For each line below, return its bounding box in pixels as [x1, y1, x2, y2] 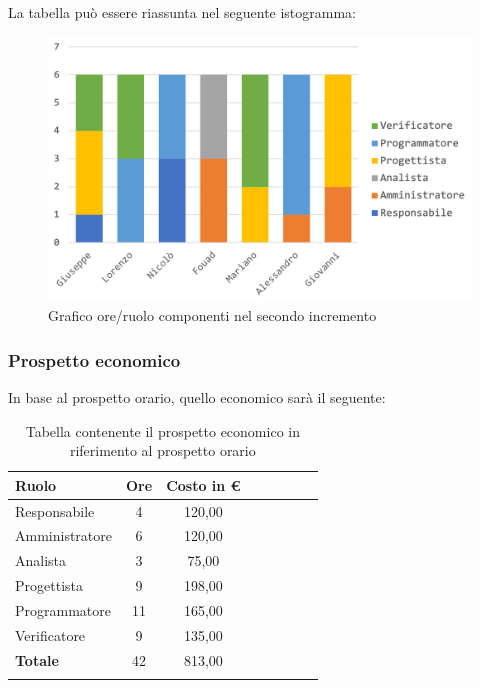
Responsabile [15, 500, 95, 521]
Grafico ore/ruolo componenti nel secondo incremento [48, 305, 377, 326]
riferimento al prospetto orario [69, 440, 256, 461]
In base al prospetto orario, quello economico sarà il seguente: [8, 387, 386, 407]
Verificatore [15, 624, 86, 645]
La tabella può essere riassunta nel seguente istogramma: [8, 2, 357, 22]
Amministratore [15, 525, 112, 546]
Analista [15, 550, 67, 571]
